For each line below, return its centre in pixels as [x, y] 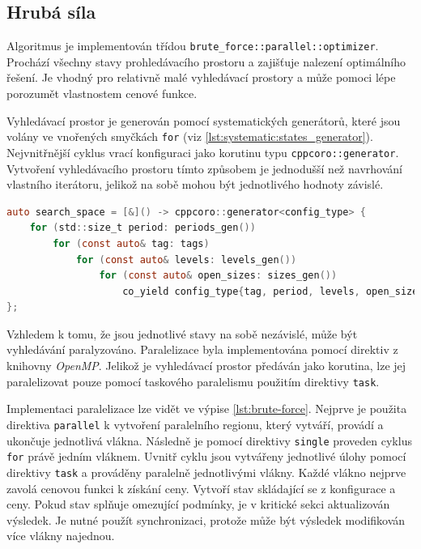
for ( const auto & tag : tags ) [131, 243]
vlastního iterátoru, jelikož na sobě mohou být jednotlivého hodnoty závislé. [195, 184]
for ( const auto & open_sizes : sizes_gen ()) [218, 276]
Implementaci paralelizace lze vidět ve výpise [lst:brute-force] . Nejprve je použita [207, 409]
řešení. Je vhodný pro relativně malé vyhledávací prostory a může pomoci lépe [201, 77]
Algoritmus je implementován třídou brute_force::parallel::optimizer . [193, 46]
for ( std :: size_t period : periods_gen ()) [142, 228]
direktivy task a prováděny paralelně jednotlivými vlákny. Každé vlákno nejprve [206, 472]
